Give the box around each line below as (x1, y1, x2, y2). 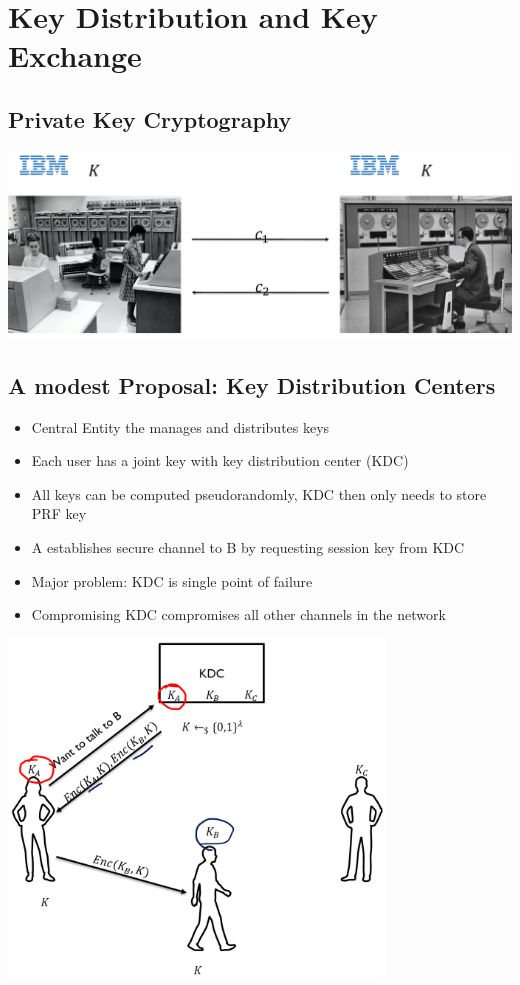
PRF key (31, 503, 87, 524)
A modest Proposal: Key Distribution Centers (8, 369, 496, 400)
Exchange (8, 35, 142, 76)
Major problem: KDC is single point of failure (31, 570, 313, 591)
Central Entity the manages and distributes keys (31, 416, 330, 437)
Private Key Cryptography (8, 103, 292, 134)
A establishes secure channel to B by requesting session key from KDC (31, 537, 465, 557)
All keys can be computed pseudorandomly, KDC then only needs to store (31, 483, 487, 504)
